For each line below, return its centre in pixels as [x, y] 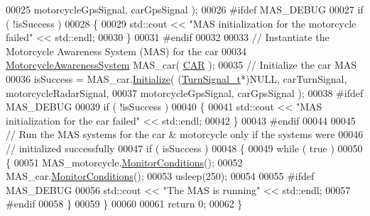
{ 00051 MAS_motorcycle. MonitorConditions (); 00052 [124, 162]
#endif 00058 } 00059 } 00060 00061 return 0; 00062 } [124, 204]
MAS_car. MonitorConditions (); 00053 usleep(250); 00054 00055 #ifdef [160, 176]
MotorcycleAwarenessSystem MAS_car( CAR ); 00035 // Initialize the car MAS [181, 65]
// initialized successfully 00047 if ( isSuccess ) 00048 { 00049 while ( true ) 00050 [184, 148]
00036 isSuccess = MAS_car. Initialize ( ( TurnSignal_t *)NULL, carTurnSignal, [176, 78]
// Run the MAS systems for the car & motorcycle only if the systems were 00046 [185, 134]
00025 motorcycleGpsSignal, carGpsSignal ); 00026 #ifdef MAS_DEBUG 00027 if [185, 9]
